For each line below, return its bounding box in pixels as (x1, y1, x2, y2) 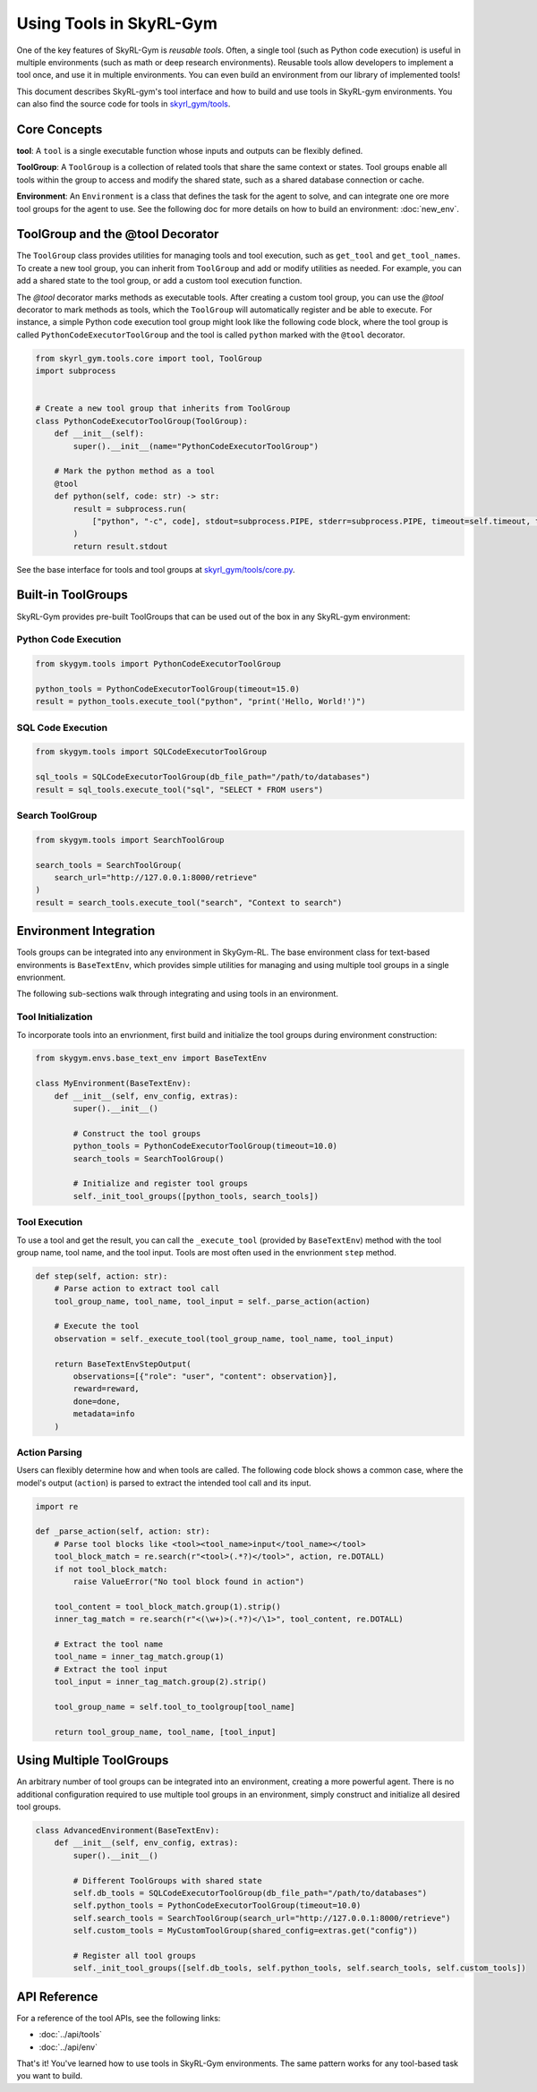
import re (35, 1501, 79, 1511)
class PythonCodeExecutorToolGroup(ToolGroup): (35, 416, 248, 426)
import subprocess (35, 366, 116, 376)
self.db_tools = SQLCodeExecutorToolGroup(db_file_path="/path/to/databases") (72, 1888, 428, 1898)
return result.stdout (72, 541, 168, 551)
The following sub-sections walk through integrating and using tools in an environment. (16, 989, 339, 999)
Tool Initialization (16, 1011, 93, 1024)
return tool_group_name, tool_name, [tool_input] (54, 1727, 277, 1737)
